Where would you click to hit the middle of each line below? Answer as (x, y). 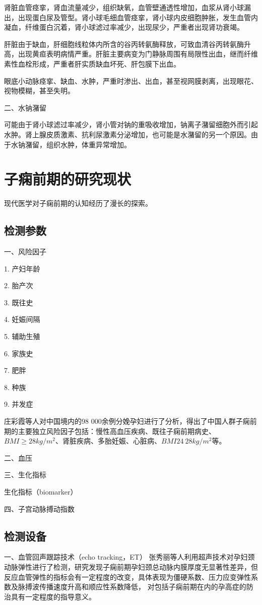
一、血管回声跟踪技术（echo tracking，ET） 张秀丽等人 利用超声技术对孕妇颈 (129, 557)
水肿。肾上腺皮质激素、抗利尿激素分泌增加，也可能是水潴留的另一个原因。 (127, 134)
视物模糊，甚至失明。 (39, 91)
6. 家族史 (19, 353)
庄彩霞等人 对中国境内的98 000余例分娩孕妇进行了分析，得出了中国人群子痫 (127, 421)
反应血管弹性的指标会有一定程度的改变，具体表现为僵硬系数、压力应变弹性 (127, 576)
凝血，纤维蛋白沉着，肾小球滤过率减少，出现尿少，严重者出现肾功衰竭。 (124, 27)
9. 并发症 (19, 404)
